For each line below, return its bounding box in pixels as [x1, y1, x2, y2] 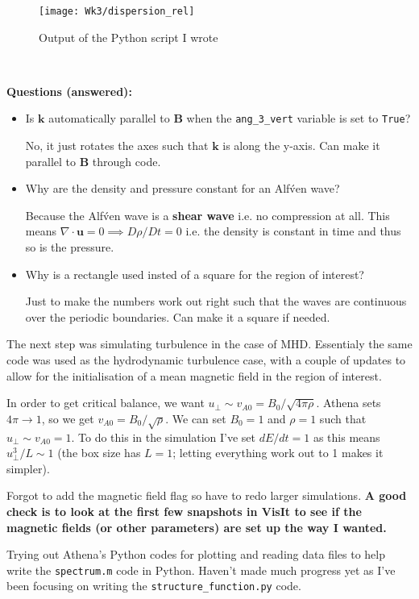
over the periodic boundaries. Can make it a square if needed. [25, 308, 330, 325]
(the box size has [57, 444, 141, 461]
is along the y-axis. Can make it [222, 137, 380, 154]
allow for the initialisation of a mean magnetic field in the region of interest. [6, 367, 382, 384]
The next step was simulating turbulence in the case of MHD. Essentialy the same [6, 335, 413, 352]
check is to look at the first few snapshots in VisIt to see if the [6, 502, 362, 519]
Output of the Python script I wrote [39, 28, 218, 45]
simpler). [6, 460, 50, 476]
